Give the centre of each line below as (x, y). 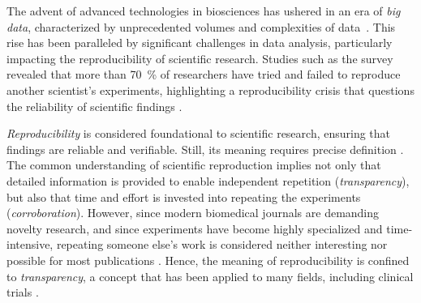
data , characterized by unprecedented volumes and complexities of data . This (201, 26)
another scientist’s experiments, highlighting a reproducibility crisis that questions (210, 90)
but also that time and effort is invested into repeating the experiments (184, 196)
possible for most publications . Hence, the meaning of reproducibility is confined (208, 260)
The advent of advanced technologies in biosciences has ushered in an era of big (204, 11)
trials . (23, 292)
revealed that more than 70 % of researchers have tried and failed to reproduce (204, 74)
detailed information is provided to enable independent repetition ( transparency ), (208, 180)
